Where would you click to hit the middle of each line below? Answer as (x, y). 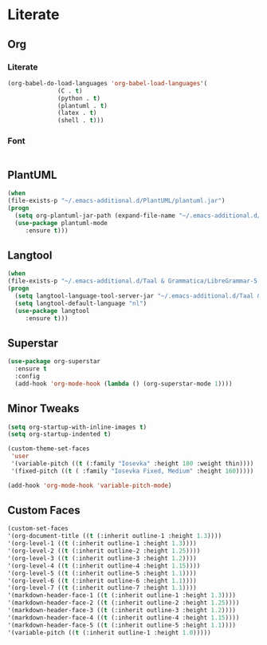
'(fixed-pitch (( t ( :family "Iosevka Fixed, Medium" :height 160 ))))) (132, 471)
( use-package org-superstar (54, 362)
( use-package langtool (52, 311)
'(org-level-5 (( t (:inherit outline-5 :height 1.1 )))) (102, 573)
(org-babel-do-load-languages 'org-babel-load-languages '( (108, 83)
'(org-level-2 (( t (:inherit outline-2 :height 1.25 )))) (104, 551)
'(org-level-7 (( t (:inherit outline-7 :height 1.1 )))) (102, 588)
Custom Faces (44, 510)
